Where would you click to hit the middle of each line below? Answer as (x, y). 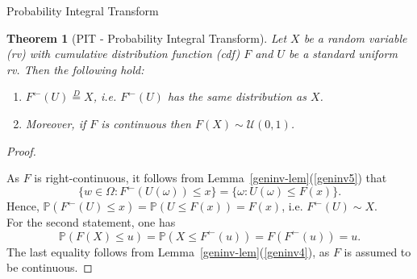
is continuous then (146, 123)
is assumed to (377, 251)
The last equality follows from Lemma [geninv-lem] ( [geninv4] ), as (168, 251)
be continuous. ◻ (50, 267)
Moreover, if (56, 123)
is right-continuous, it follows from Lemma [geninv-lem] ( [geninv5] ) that (211, 178)
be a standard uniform (343, 54)
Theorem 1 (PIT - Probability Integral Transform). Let (147, 37)
